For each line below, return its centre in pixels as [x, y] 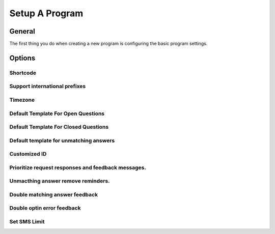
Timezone [22, 100]
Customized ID [28, 154]
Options [22, 58]
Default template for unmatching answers [62, 140]
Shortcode [23, 73]
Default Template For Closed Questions [59, 127]
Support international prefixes [48, 86]
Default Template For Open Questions [57, 113]
